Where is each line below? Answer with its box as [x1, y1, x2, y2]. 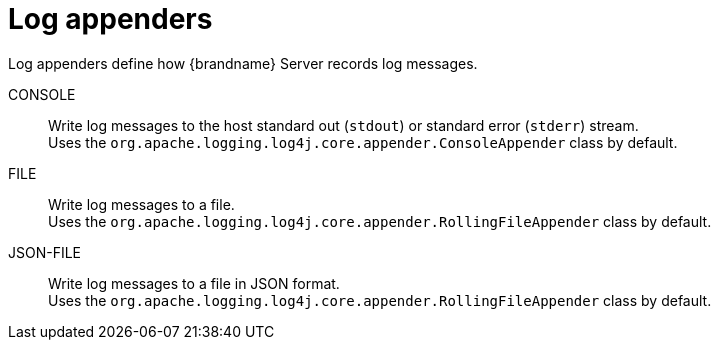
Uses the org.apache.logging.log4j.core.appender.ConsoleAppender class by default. [48, 133, 678, 151]
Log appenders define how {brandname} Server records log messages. [8, 54, 478, 72]
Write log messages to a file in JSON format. [48, 274, 340, 292]
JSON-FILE [8, 243, 82, 261]
